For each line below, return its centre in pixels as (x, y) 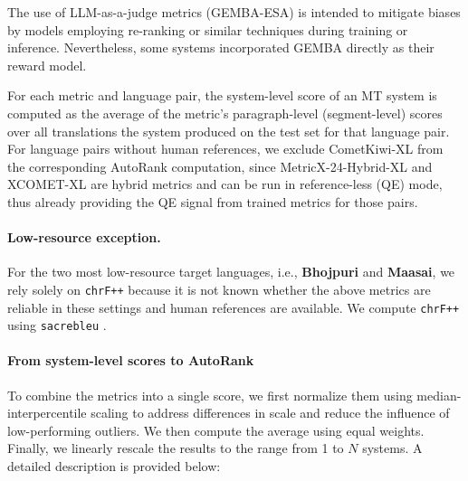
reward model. (47, 65)
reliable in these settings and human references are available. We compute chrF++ (234, 307)
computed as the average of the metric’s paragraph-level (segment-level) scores (225, 113)
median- (439, 395)
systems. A (392, 448)
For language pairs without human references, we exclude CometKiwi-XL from (225, 149)
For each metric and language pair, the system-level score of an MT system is (222, 95)
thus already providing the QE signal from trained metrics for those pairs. (213, 201)
